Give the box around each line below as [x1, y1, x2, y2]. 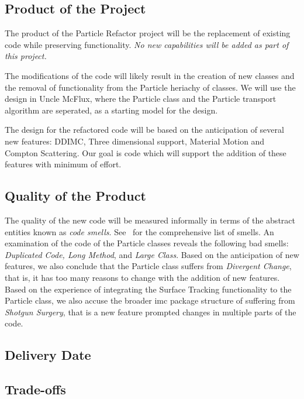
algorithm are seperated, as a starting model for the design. [5, 104, 218, 116]
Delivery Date [5, 346, 91, 364]
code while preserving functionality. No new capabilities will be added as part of [5, 38, 289, 50]
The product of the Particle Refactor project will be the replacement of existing [5, 27, 291, 39]
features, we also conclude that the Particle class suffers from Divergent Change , [5, 260, 292, 272]
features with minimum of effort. [5, 158, 122, 170]
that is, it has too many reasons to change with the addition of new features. [5, 271, 280, 283]
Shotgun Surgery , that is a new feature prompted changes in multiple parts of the [5, 305, 296, 318]
